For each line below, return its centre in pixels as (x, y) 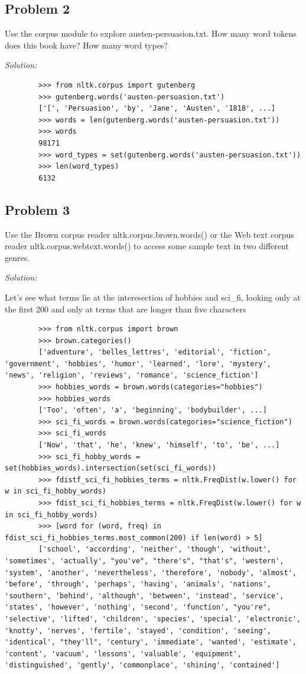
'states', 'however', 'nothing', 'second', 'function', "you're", (138, 607)
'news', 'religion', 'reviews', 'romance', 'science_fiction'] (132, 375)
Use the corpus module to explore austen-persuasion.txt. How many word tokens (151, 33)
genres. (17, 257)
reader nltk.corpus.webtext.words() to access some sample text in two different (147, 246)
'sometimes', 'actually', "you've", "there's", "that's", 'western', (144, 561)
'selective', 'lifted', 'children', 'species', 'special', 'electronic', (153, 619)
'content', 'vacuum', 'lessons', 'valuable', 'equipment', (123, 654)
